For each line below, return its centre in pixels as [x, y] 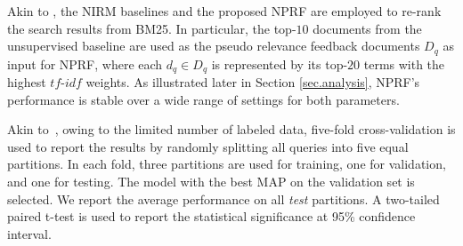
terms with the [404, 63]
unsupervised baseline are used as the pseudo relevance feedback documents [214, 46]
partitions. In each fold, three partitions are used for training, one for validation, [227, 164]
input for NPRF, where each [85, 63]
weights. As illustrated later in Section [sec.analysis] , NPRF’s [253, 82]
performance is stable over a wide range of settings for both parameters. [203, 99]
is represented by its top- [280, 63]
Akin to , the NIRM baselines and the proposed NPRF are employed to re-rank [224, 11]
